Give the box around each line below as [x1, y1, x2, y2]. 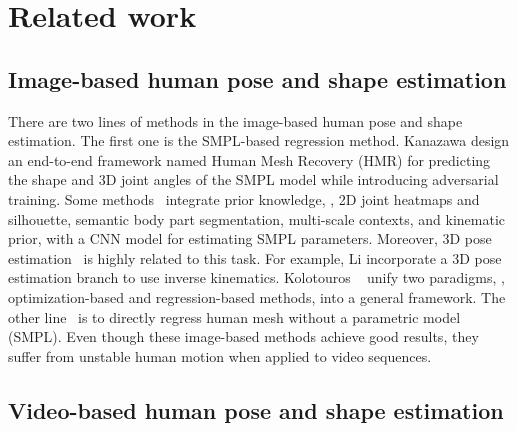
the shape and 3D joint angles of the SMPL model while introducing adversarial [8, 169, 499, 190]
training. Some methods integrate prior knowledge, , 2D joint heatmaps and [8, 188, 480, 209]
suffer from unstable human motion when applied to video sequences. [8, 345, 432, 366]
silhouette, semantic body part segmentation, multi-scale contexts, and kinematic [8, 208, 506, 229]
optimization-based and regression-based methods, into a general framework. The [8, 286, 506, 307]
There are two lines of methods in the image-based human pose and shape [8, 110, 463, 131]
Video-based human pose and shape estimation [8, 394, 504, 425]
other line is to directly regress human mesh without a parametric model [8, 306, 461, 327]
